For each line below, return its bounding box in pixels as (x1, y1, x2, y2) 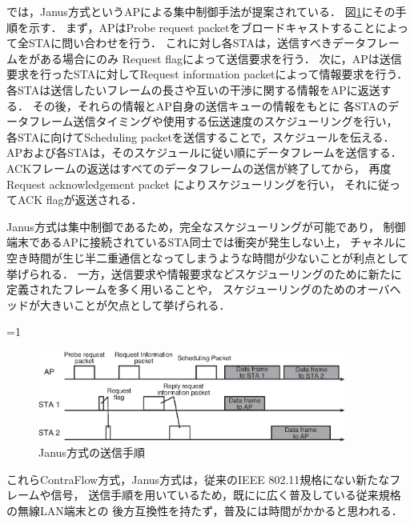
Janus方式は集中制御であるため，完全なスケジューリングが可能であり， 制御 (6, 218, 406, 234)
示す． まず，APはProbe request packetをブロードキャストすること (28, 18, 376, 35)
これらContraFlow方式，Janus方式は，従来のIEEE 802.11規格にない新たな (6, 470, 390, 487)
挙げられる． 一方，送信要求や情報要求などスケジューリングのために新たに (6, 265, 402, 282)
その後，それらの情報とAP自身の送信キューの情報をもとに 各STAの (32, 97, 388, 114)
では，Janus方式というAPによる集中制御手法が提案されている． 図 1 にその (6, 3, 396, 19)
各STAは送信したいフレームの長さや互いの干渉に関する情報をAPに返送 (6, 81, 380, 98)
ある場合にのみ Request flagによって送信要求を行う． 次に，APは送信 (39, 50, 402, 66)
